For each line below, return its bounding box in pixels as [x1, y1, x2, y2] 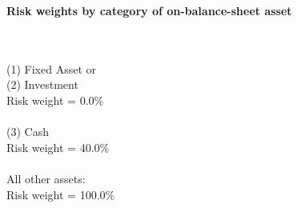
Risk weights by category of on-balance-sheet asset [6, 2, 292, 18]
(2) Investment [6, 76, 79, 93]
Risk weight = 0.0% [6, 91, 104, 108]
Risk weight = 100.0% [6, 186, 115, 202]
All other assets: [6, 170, 86, 186]
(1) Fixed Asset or [6, 60, 96, 77]
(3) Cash [6, 123, 49, 140]
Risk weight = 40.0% [6, 138, 110, 155]
